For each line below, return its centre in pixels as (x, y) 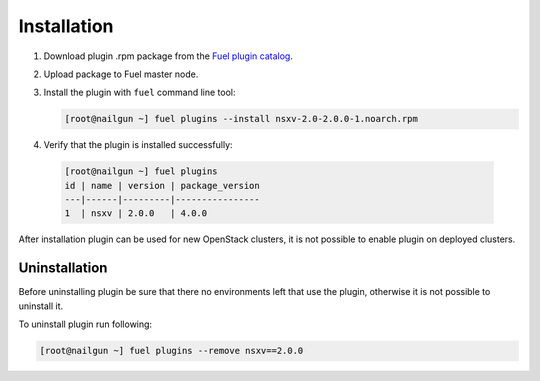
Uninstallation (63, 268)
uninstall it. (41, 306)
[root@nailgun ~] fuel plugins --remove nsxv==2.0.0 (171, 351)
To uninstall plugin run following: (85, 324)
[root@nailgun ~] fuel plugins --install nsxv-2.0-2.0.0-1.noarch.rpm (241, 119)
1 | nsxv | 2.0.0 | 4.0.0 (136, 213)
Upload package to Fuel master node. (121, 74)
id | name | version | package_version (162, 185)
